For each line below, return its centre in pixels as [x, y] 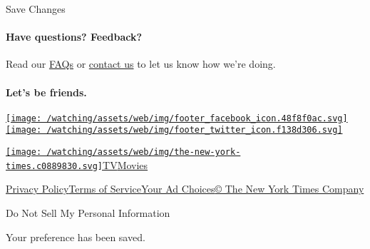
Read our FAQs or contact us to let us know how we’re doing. [141, 64]
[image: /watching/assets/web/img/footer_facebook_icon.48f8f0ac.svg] [177, 118]
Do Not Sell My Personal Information [88, 213]
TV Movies [125, 164]
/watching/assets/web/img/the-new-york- [144, 152]
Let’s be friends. [46, 92]
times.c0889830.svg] [55, 166]
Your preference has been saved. [76, 237]
